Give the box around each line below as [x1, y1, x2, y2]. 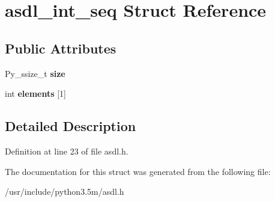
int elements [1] [5, 87, 66, 100]
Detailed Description [5, 117, 136, 135]
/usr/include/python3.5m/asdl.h [5, 185, 124, 198]
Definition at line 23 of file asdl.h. [5, 144, 128, 157]
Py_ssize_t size [5, 67, 65, 79]
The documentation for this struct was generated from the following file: [5, 165, 271, 177]
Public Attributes [5, 38, 116, 57]
